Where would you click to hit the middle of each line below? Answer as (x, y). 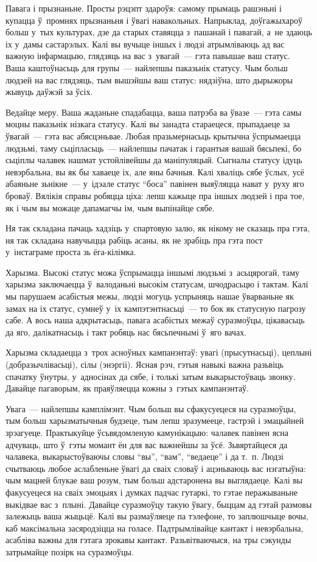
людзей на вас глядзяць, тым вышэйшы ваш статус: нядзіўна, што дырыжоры (149, 79)
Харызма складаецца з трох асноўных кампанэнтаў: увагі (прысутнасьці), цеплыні (159, 352)
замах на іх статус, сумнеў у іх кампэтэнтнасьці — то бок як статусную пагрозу (156, 308)
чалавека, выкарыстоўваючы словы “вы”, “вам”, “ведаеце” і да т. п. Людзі (145, 456)
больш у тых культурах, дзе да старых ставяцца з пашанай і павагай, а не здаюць (159, 32)
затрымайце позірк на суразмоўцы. (70, 551)
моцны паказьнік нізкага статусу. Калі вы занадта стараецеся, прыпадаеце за (148, 124)
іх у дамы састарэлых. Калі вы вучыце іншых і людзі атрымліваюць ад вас (145, 44)
